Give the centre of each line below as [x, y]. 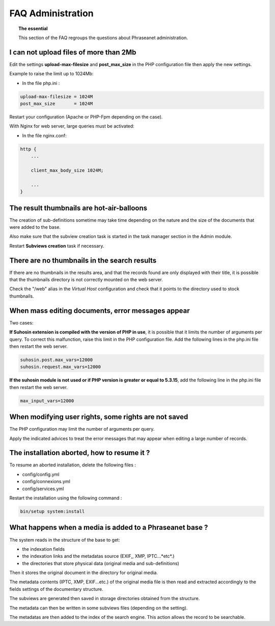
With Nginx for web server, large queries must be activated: [72, 126]
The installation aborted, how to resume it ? [80, 453]
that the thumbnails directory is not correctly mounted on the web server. [86, 280]
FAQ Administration [51, 13]
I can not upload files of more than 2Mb [73, 52]
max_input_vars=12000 [47, 401]
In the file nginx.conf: [45, 135]
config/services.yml [43, 489]
